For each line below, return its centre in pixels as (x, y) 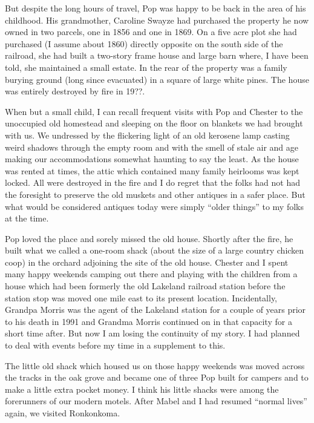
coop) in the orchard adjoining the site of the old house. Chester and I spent (147, 262)
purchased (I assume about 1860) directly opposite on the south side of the (144, 43)
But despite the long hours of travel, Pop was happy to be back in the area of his (155, 8)
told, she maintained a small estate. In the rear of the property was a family (146, 67)
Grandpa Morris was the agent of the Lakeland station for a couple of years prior (155, 310)
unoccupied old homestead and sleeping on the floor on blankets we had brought (154, 123)
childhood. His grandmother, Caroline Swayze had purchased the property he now (157, 20)
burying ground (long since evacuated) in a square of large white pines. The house (157, 79)
